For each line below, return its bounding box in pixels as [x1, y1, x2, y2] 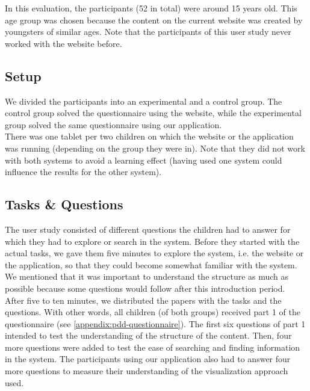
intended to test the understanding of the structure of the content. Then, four [5, 329, 292, 342]
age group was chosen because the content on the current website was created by [5, 13, 303, 26]
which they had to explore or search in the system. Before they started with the [5, 235, 300, 247]
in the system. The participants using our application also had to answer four [5, 353, 291, 365]
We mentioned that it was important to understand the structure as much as [5, 270, 289, 283]
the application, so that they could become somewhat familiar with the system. [5, 258, 297, 271]
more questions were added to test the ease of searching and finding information [5, 340, 300, 353]
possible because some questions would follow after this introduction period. [5, 282, 285, 294]
